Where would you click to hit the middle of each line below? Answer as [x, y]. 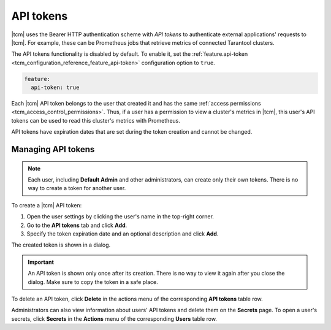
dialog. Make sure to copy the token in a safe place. [93, 282]
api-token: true [55, 88]
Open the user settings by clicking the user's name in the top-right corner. [120, 217]
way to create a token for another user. [77, 188]
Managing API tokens [53, 149]
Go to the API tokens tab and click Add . [77, 225]
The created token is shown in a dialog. [61, 245]
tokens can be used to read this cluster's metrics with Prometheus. [96, 120]
